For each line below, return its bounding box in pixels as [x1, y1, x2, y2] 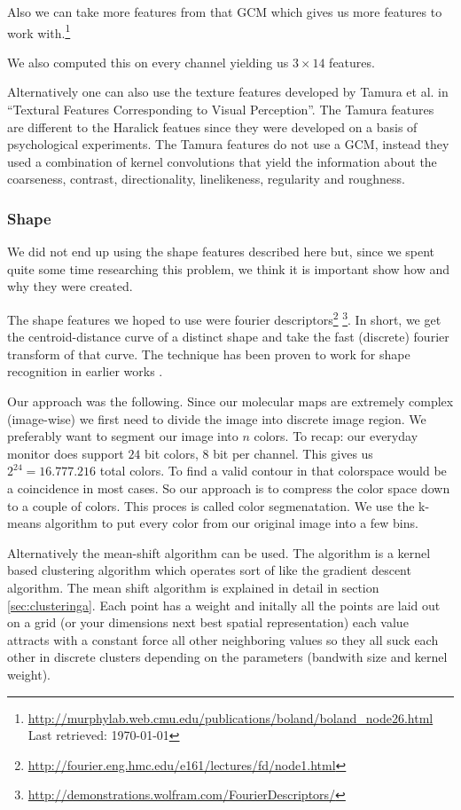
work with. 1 [7, 20, 71, 42]
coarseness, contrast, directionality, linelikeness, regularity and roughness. [7, 169, 405, 188]
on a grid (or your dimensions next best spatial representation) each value [7, 613, 409, 632]
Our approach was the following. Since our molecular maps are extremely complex [7, 392, 454, 411]
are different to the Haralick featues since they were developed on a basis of [7, 117, 418, 136]
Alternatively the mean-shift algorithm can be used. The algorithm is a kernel [7, 543, 431, 562]
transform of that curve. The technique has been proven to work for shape [7, 344, 410, 363]
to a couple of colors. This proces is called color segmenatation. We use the [7, 496, 415, 515]
